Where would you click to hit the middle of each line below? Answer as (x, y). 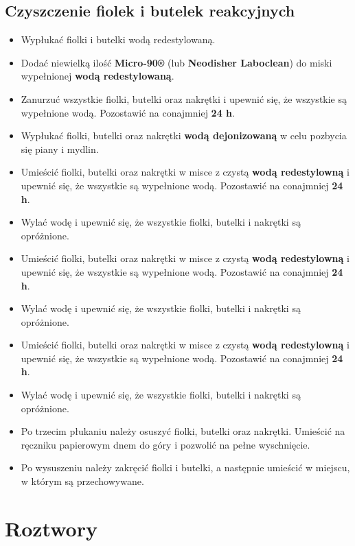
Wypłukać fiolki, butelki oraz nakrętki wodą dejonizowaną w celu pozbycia (184, 135)
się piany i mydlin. (60, 149)
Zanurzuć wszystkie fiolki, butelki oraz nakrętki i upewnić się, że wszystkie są (184, 98)
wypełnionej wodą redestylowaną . (98, 76)
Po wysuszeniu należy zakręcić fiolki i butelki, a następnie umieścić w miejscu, (185, 467)
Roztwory (51, 528)
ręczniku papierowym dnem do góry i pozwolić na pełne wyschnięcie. (165, 444)
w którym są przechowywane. (82, 481)
